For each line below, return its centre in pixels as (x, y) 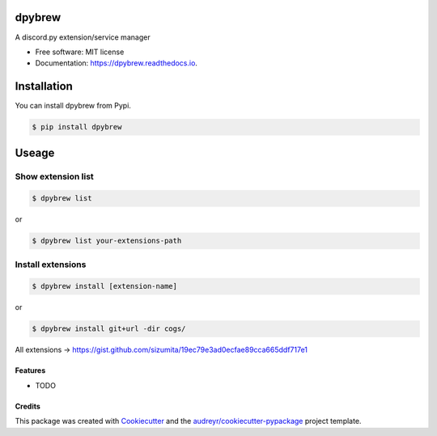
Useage (35, 152)
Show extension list (55, 176)
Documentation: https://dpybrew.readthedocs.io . (117, 63)
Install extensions (51, 265)
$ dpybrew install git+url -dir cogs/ (109, 329)
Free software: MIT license (80, 52)
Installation (44, 86)
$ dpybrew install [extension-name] (105, 286)
